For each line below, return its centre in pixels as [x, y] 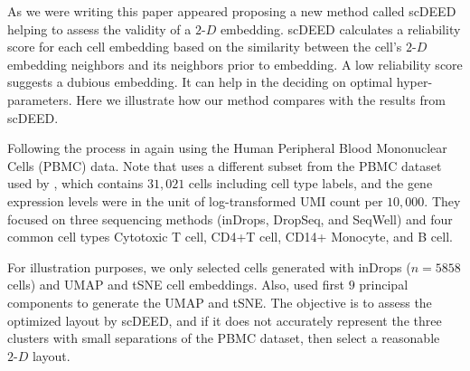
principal [384, 285]
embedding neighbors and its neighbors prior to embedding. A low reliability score [235, 64]
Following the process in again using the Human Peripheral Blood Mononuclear [227, 148]
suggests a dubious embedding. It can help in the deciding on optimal [200, 82]
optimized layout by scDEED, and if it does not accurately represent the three [225, 320]
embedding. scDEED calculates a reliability [340, 29]
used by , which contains [75, 183]
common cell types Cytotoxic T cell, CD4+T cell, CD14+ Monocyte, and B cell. [230, 237]
